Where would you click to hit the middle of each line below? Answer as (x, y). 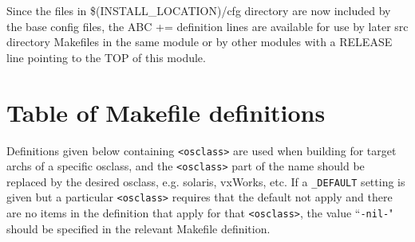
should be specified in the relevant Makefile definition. (138, 228)
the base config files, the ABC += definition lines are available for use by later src (207, 26)
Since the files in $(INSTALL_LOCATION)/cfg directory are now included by (199, 10)
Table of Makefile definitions (166, 112)
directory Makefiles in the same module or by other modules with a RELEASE (200, 42)
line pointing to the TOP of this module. (106, 57)
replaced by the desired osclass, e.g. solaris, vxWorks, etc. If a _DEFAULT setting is (206, 181)
